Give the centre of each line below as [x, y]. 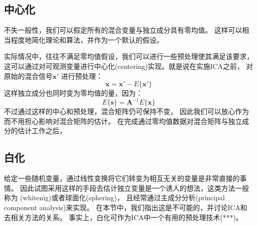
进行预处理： [82, 76]
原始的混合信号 [28, 76]
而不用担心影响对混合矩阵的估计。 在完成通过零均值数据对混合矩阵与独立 [123, 121]
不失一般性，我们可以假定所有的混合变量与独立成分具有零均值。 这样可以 [123, 30]
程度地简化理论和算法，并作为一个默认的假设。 [87, 39]
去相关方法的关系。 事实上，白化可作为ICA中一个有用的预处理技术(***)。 [124, 217]
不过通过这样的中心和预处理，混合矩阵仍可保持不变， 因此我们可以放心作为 [127, 111]
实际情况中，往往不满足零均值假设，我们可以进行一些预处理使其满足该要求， [129, 56]
